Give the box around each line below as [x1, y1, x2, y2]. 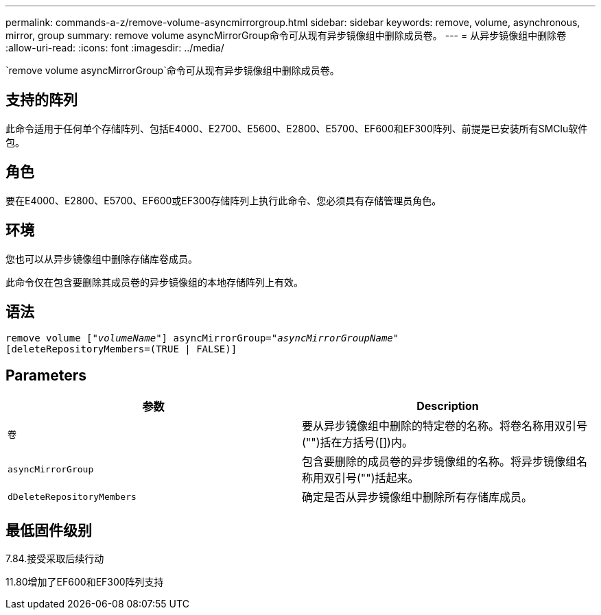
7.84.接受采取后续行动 [5, 553, 104, 565]
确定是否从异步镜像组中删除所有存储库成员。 [302, 490, 533, 505]
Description [416, 399, 479, 413]
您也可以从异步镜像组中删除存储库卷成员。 [5, 252, 198, 265]
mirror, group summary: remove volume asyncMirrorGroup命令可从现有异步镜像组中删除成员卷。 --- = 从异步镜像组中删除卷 [5, 29, 567, 41]
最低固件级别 [5, 521, 92, 539]
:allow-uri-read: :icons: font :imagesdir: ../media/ [5, 42, 224, 53]
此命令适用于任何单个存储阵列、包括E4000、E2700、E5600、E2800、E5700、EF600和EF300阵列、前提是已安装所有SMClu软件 [5, 122, 588, 134]
